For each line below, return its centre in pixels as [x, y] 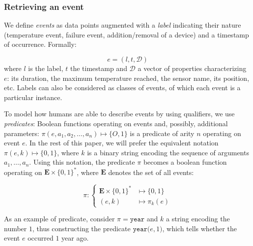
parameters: [22, 133]
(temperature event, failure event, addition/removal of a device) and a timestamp [126, 34]
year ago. [75, 238]
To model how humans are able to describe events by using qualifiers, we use [119, 114]
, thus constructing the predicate [82, 228]
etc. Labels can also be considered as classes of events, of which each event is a [122, 88]
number [15, 228]
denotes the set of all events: [151, 172]
